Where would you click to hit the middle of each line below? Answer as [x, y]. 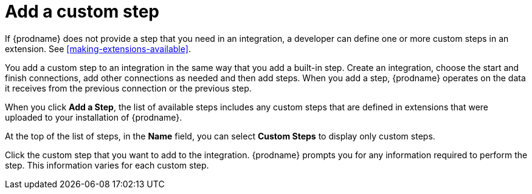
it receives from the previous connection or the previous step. [128, 88]
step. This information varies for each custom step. [107, 165]
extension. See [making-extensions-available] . [98, 48]
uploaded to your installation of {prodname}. [94, 117]
